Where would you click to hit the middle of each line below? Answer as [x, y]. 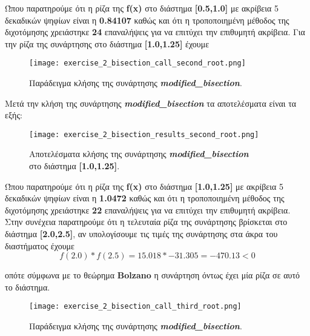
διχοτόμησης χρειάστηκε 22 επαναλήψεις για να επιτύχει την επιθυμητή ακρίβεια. [148, 210]
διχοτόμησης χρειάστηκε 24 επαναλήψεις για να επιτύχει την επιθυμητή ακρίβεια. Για [155, 32]
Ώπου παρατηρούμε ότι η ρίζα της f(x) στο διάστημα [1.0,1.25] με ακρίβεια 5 [144, 186]
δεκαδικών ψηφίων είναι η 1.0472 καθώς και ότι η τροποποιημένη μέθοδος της [145, 198]
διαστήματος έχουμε [40, 245]
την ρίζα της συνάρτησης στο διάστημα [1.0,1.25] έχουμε [107, 43]
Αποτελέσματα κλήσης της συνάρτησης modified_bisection [139, 154]
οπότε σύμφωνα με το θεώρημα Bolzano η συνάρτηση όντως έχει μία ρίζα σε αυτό [153, 275]
